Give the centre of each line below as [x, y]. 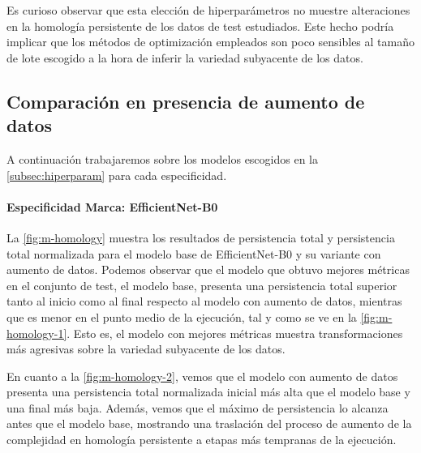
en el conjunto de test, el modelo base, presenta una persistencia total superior [202, 285]
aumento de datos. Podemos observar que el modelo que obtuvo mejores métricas [208, 269]
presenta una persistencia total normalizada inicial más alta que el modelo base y [208, 392]
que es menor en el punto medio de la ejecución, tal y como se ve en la [182, 316]
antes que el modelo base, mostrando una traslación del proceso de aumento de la [209, 423]
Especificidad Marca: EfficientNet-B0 [112, 206]
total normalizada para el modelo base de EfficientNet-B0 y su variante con [194, 253]
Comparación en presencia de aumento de [186, 101]
